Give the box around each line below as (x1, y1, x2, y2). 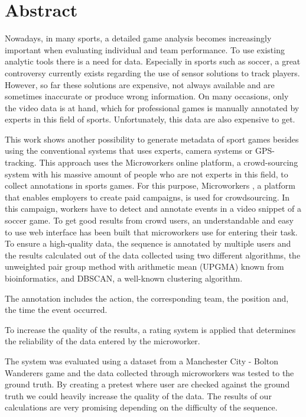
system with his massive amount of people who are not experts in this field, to (5, 167, 288, 180)
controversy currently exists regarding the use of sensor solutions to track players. (5, 66, 300, 79)
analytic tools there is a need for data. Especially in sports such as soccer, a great (5, 55, 301, 67)
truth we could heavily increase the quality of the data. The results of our (5, 389, 272, 402)
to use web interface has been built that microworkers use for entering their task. (5, 225, 298, 238)
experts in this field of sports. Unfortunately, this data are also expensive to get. (5, 113, 295, 125)
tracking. (5, 156, 37, 169)
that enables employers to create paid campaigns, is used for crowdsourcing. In (5, 190, 290, 203)
